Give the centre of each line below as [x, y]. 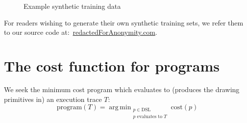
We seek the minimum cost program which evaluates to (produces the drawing [122, 89]
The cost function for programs [112, 65]
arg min [120, 108]
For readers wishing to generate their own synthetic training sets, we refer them [124, 22]
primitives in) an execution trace [53, 99]
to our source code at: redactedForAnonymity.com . [81, 32]
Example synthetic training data [72, 6]
